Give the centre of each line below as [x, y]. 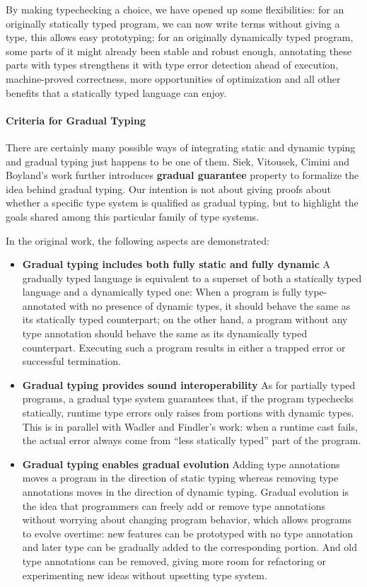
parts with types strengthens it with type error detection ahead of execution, [172, 65]
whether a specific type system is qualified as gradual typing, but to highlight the [182, 203]
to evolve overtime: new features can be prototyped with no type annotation [188, 533]
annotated [44, 305]
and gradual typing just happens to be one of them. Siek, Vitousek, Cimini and [178, 161]
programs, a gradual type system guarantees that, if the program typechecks [188, 399]
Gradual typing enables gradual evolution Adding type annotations [181, 464]
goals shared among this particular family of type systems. [132, 216]
